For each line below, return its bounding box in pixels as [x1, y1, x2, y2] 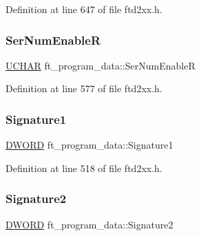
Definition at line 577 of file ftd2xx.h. [6, 81, 162, 96]
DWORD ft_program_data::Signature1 [6, 138, 173, 152]
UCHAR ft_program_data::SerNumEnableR [6, 58, 195, 72]
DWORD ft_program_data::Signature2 [6, 217, 173, 231]
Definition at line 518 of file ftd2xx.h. [6, 160, 162, 175]
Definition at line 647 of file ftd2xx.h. [6, 2, 162, 16]
